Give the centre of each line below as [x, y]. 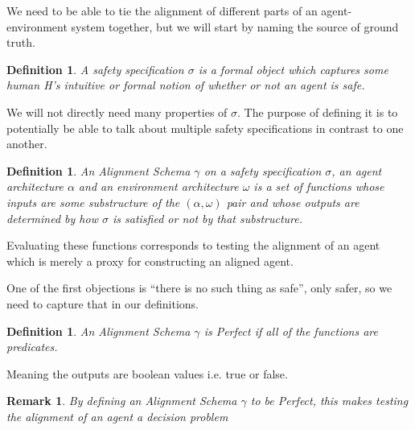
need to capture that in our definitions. [103, 303]
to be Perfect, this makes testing [329, 401]
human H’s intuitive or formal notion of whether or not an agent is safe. [186, 85]
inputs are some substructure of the [93, 202]
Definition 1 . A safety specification [95, 69]
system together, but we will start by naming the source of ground [235, 26]
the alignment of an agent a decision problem [117, 416]
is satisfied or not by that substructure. [207, 218]
